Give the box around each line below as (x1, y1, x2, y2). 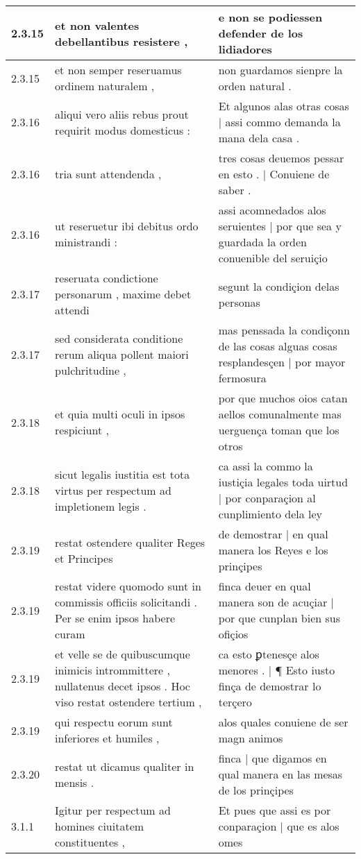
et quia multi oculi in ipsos (55, 406, 185, 422)
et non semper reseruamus (55, 62, 182, 78)
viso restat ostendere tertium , (55, 694, 202, 710)
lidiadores (218, 41, 272, 57)
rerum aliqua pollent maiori (55, 346, 189, 362)
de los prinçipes (218, 782, 294, 798)
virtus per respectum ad (55, 482, 171, 498)
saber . (218, 182, 251, 198)
